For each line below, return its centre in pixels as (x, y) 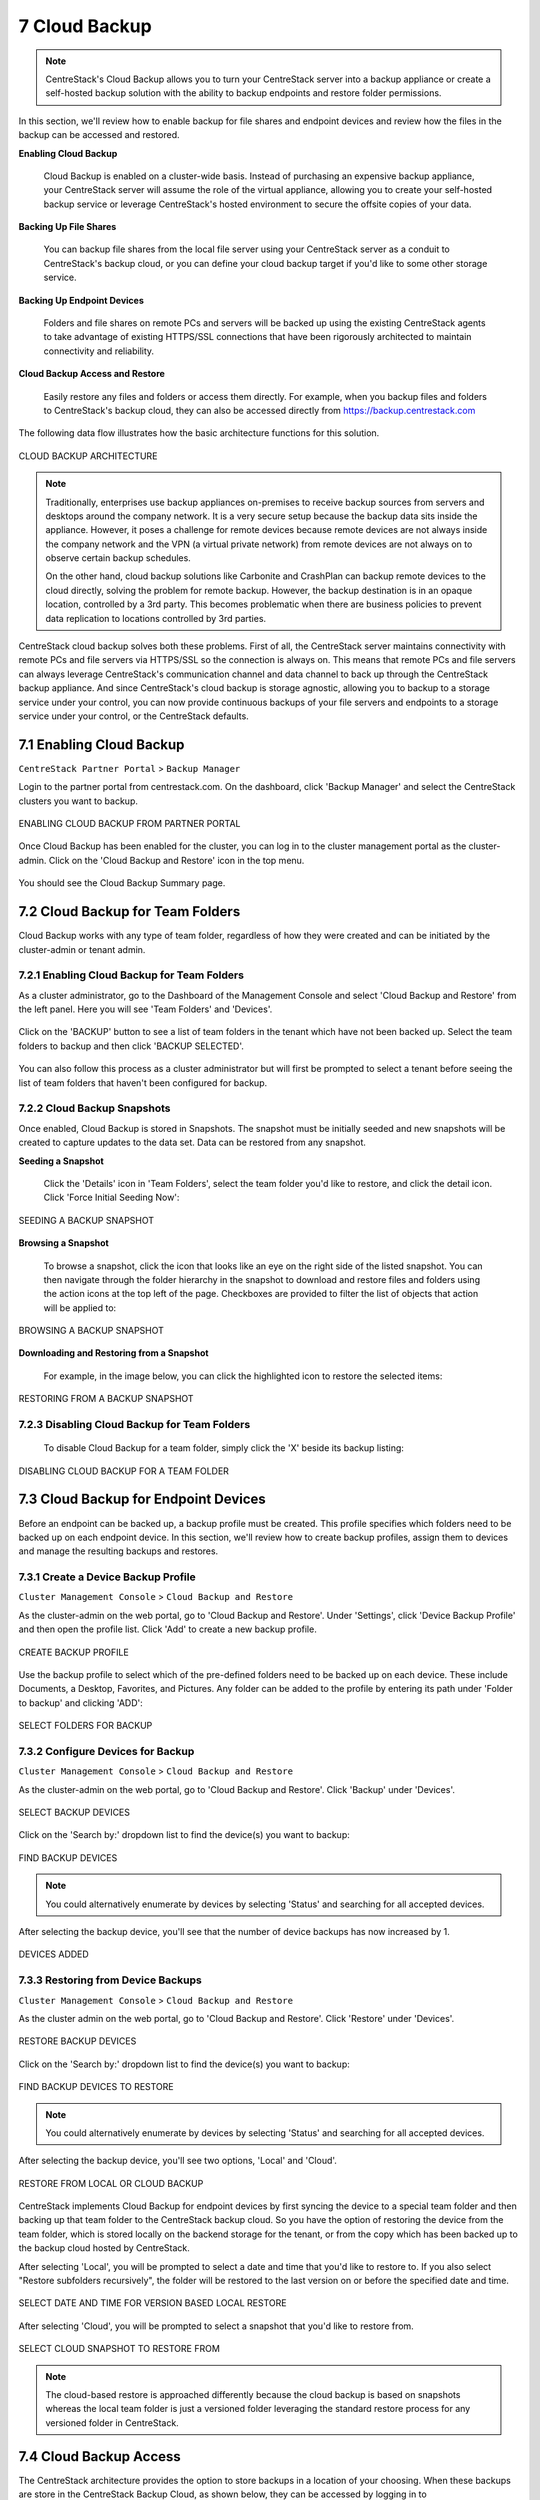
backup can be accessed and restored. (99, 135)
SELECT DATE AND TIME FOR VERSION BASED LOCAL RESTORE (152, 2303)
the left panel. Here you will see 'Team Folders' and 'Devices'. (145, 1009)
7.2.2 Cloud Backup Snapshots (94, 1108)
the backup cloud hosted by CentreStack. (104, 2248)
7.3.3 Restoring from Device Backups (110, 1980)
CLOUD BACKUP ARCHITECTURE (88, 456)
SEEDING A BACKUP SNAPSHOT (86, 1220)
